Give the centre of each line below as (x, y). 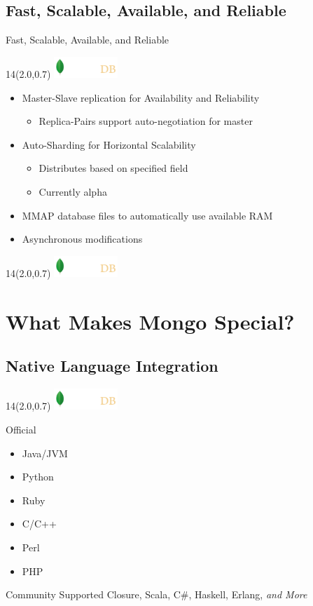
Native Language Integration (112, 366)
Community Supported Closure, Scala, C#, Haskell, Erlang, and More (156, 594)
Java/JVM (45, 453)
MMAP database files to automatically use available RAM (147, 215)
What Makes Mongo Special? (150, 321)
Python (38, 477)
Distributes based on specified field (113, 168)
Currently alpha (73, 191)
